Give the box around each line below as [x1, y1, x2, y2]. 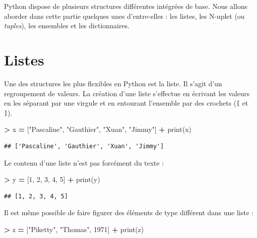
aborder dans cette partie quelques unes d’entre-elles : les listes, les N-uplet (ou [4, 10, 245, 21]
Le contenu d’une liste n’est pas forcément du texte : [4, 157, 164, 168]
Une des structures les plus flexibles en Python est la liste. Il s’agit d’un [4, 78, 222, 88]
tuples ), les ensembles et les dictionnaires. [4, 20, 129, 31]
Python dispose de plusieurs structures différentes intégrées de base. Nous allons [4, 1, 248, 11]
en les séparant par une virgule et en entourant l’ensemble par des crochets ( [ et [4, 98, 248, 108]
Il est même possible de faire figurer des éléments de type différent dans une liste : [4, 207, 254, 218]
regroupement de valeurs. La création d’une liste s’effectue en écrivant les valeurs [4, 88, 250, 98]
